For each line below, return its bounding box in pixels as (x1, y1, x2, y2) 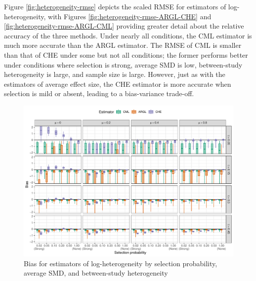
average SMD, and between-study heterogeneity (24, 268, 168, 278)
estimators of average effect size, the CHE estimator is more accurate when (4, 78, 231, 89)
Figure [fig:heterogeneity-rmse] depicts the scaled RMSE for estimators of (4, 1, 226, 11)
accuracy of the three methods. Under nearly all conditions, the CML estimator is (4, 30, 252, 40)
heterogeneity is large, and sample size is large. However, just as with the (4, 69, 225, 79)
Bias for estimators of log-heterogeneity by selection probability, (24, 258, 217, 268)
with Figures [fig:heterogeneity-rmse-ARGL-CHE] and (48, 11, 212, 21)
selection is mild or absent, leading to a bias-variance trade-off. (4, 88, 194, 99)
